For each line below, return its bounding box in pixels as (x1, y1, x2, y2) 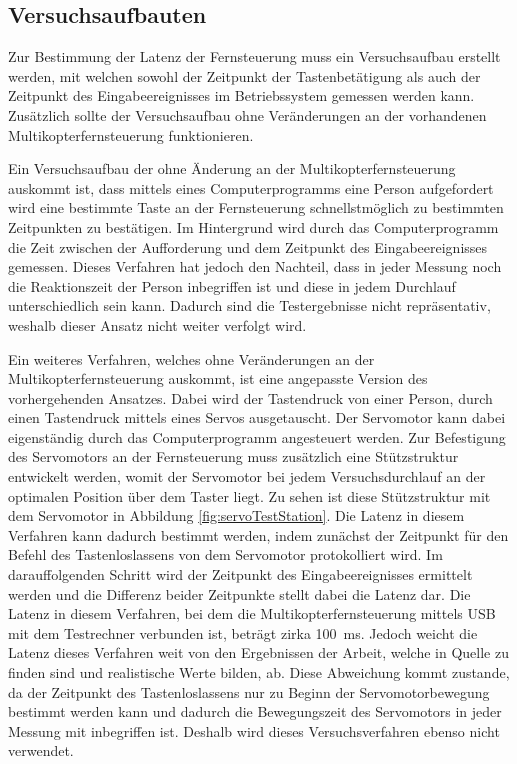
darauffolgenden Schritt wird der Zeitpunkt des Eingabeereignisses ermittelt (8, 564, 473, 585)
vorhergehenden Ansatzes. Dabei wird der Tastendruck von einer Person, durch (8, 387, 493, 408)
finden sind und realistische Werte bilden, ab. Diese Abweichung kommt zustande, (8, 662, 510, 683)
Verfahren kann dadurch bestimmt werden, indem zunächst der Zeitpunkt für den (8, 524, 509, 545)
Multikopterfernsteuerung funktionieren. (8, 124, 254, 145)
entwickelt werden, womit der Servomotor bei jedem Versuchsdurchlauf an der (8, 466, 486, 487)
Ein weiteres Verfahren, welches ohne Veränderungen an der (8, 348, 375, 369)
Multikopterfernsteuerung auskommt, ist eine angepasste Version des (8, 368, 428, 389)
